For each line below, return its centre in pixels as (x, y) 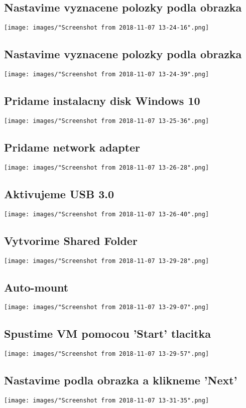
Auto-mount (36, 287)
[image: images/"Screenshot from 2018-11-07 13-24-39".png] (107, 75)
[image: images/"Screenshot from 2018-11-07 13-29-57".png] (107, 354)
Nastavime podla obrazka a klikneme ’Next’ (121, 380)
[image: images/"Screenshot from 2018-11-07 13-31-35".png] (107, 401)
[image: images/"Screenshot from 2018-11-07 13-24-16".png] (107, 28)
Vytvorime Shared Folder (71, 240)
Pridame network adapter (72, 147)
